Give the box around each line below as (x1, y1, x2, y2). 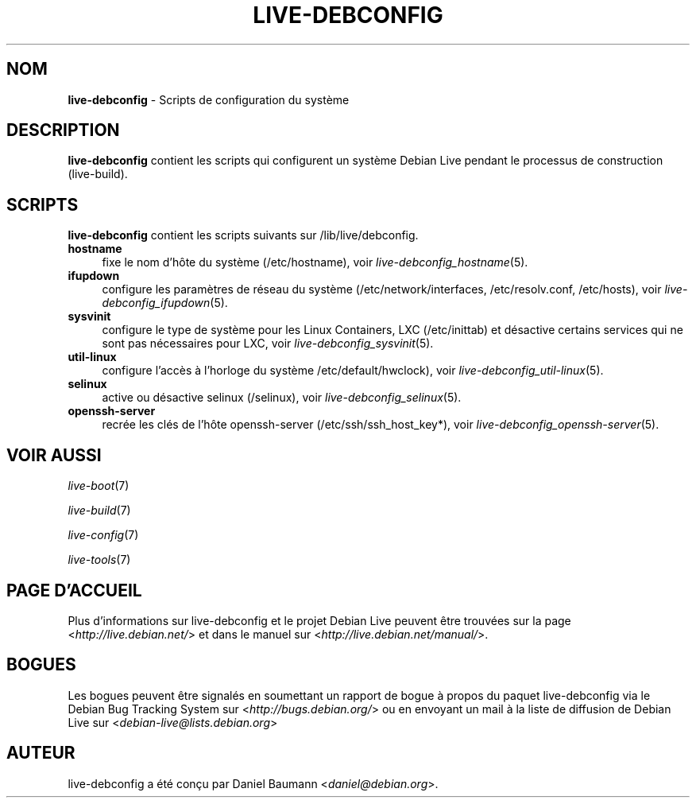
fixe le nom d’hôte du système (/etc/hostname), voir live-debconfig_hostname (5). (102, 255, 528, 270)
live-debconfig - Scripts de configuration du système (68, 92, 350, 107)
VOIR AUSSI (6, 445, 102, 465)
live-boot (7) (68, 479, 130, 493)
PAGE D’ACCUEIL (6, 580, 142, 600)
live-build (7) (68, 503, 131, 518)
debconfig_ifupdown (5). (102, 296, 228, 310)
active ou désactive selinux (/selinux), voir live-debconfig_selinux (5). (102, 390, 462, 405)
